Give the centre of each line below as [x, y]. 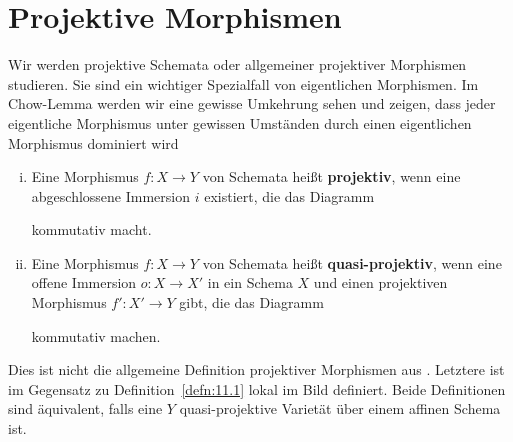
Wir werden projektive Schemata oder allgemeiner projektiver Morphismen [237, 64]
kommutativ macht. [91, 229]
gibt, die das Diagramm [251, 302]
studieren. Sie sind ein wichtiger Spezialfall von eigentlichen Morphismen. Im [243, 83]
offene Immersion [84, 282]
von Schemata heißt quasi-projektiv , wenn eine [352, 262]
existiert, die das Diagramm [289, 195]
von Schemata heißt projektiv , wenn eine [331, 176]
